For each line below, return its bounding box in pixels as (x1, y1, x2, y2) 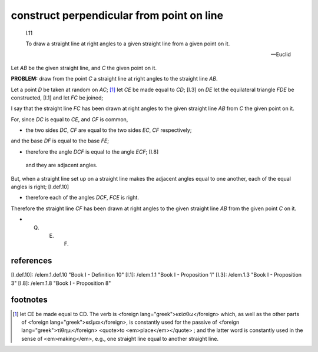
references (11, 256, 52, 266)
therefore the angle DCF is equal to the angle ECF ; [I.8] (25, 148, 159, 155)
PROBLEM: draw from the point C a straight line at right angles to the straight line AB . (11, 75, 218, 82)
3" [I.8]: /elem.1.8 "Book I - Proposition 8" (11, 280, 111, 287)
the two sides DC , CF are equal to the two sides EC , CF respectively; (25, 127, 192, 134)
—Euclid (270, 51, 291, 58)
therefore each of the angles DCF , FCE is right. (25, 194, 140, 201)
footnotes (11, 295, 48, 305)
